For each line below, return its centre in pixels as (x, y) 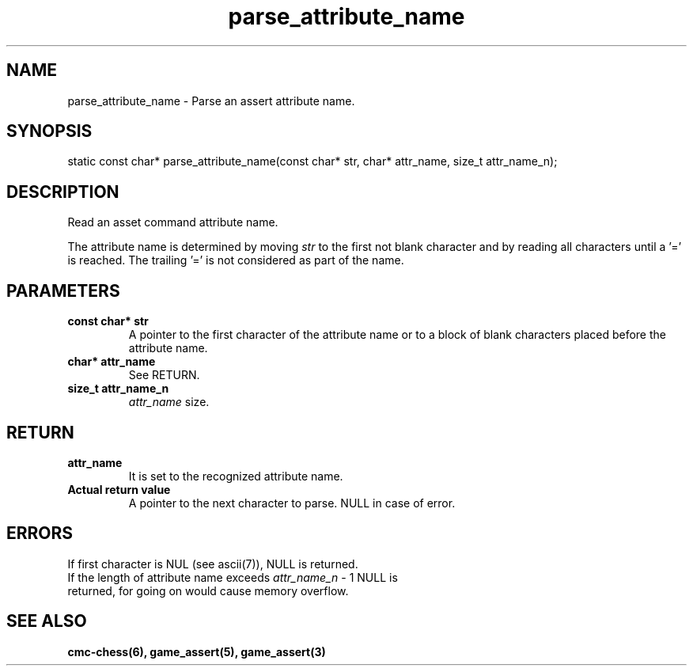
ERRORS (40, 533)
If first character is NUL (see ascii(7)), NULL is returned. (213, 564)
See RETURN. (164, 375)
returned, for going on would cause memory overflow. (208, 590)
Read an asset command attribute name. (173, 222)
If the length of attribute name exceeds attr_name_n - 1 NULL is (233, 577)
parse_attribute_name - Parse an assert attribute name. (211, 101)
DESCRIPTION (63, 192)
